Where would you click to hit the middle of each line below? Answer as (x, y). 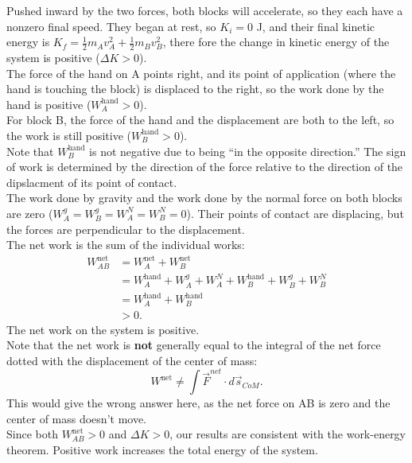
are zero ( (30, 213)
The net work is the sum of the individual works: (126, 245)
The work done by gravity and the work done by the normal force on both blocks (204, 198)
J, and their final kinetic (316, 26)
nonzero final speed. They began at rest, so (111, 26)
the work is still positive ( (69, 135)
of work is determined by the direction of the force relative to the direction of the (205, 167)
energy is (28, 42)
